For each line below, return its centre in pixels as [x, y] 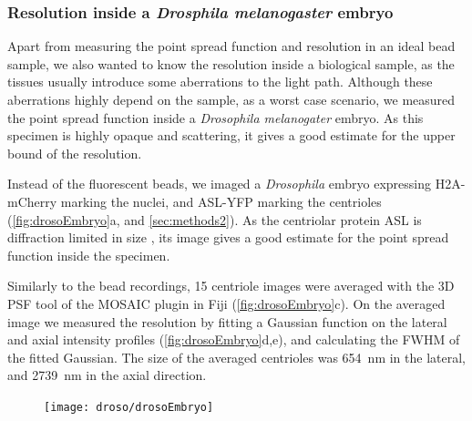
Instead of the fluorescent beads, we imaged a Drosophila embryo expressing [219, 184]
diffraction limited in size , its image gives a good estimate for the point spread [228, 237]
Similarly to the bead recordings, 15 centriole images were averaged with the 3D [231, 286]
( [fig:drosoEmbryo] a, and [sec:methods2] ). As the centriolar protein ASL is [215, 219]
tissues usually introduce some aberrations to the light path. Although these [220, 82]
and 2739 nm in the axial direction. [107, 375]
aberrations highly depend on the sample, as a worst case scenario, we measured [231, 99]
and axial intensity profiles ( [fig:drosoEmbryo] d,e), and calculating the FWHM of [234, 339]
